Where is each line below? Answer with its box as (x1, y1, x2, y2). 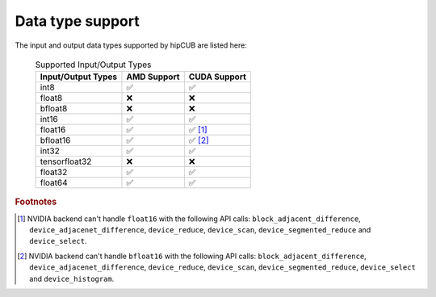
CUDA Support (188, 71, 246, 82)
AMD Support (126, 71, 180, 82)
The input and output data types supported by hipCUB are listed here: (15, 40, 248, 50)
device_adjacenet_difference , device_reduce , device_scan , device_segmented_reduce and (29, 224, 371, 234)
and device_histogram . (29, 274, 115, 283)
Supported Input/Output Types (35, 59, 152, 70)
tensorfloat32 (40, 156, 92, 167)
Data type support (15, 12, 140, 30)
